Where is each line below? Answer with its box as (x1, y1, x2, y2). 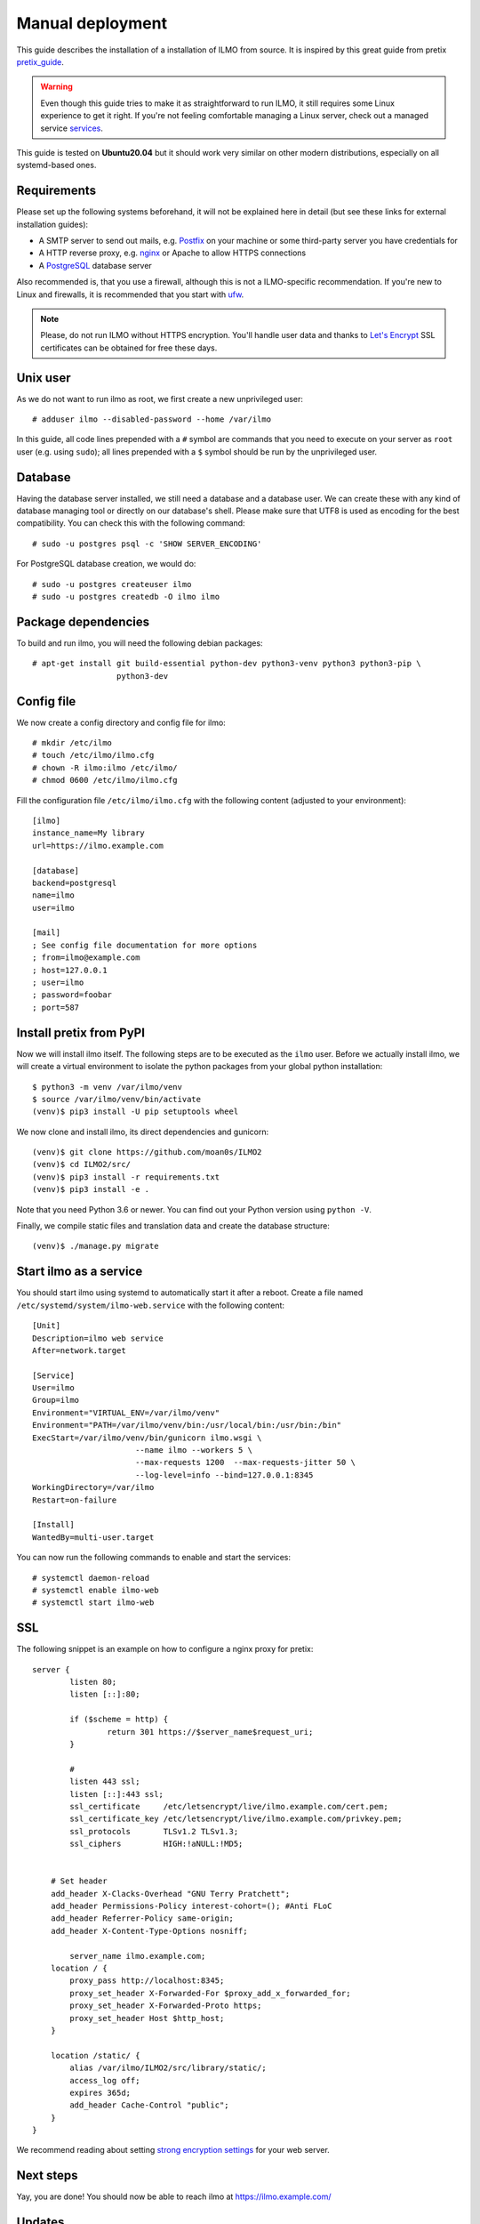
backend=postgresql (32, 877, 117, 888)
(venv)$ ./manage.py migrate (32, 1241, 159, 1252)
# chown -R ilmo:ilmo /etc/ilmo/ (32, 762, 178, 773)
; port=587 (32, 1002, 80, 1012)
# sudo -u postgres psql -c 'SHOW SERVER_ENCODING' (32, 538, 262, 549)
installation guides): (16, 219, 89, 230)
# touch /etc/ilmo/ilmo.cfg (32, 750, 155, 761)
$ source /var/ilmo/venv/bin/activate (32, 1094, 202, 1104)
